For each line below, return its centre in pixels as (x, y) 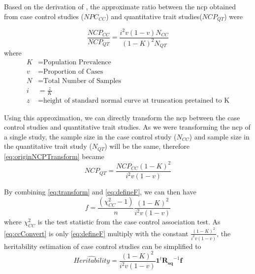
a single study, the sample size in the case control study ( (90, 136)
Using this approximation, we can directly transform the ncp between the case (122, 117)
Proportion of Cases (73, 72)
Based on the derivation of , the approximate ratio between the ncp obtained (120, 6)
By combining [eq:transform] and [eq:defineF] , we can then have (100, 192)
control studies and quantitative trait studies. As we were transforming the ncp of (127, 127)
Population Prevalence (77, 63)
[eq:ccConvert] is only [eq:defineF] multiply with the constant (96, 233)
